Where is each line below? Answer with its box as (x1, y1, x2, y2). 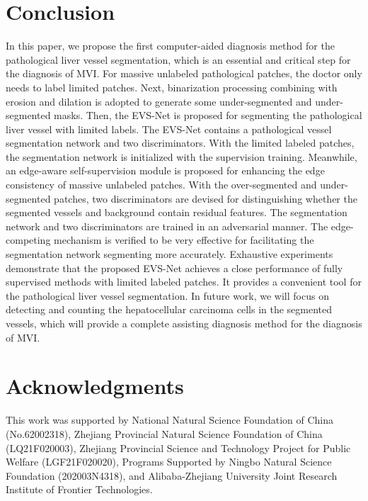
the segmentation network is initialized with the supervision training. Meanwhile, (6, 149, 357, 164)
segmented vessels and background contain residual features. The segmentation (6, 205, 347, 220)
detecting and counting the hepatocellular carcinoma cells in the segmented (6, 302, 333, 317)
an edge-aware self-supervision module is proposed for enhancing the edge (6, 163, 325, 178)
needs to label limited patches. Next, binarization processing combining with (6, 79, 338, 94)
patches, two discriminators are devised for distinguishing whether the (54, 191, 357, 206)
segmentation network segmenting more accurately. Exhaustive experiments (6, 247, 333, 261)
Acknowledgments (6, 371, 184, 400)
